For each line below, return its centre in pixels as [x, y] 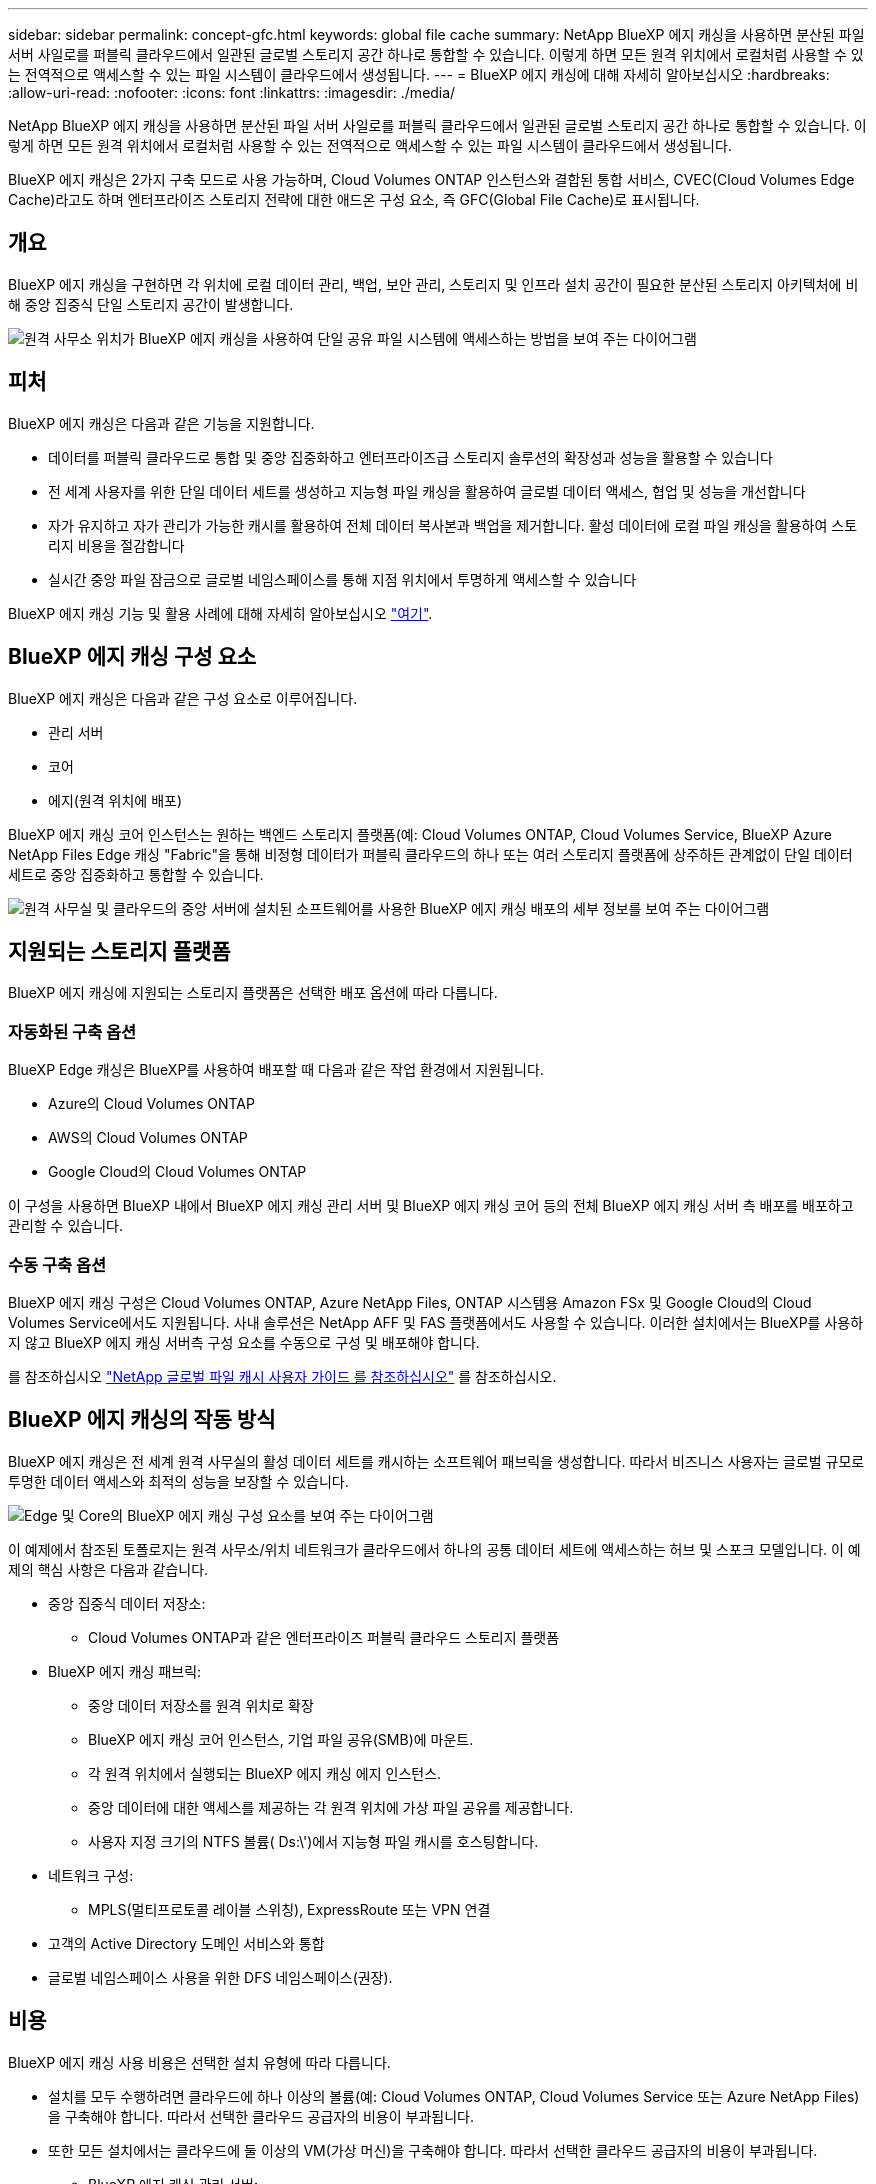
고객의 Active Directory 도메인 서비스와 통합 [186, 1943]
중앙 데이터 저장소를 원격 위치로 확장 [201, 1705]
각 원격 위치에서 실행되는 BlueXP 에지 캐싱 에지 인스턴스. [265, 1773]
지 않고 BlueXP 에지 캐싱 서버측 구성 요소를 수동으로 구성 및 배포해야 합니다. [244, 1342]
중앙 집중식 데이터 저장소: [127, 1603]
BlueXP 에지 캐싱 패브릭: [125, 1671]
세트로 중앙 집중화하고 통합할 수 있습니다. [136, 874]
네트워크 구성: [91, 1875]
